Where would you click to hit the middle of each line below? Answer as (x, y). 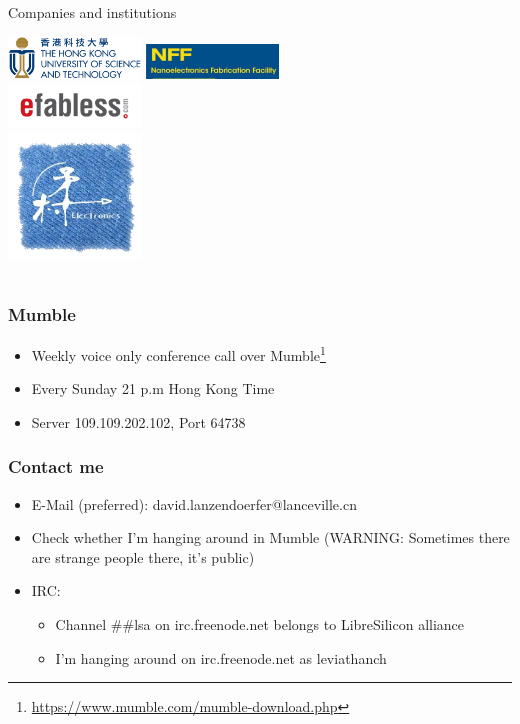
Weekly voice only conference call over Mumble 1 (178, 353)
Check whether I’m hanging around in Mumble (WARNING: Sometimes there (270, 537)
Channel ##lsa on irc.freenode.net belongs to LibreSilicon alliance (260, 624)
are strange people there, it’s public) (143, 556)
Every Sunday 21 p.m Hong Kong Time (153, 388)
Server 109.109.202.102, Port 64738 (138, 421)
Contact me (56, 466)
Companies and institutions (92, 12)
